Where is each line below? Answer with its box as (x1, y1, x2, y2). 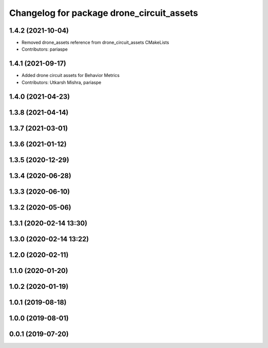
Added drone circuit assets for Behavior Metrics (21, 72, 120, 78)
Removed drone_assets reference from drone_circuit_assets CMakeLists (21, 40, 169, 46)
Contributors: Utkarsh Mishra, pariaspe (21, 79, 102, 85)
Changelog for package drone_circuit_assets (9, 7, 199, 18)
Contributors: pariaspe (21, 46, 68, 52)
